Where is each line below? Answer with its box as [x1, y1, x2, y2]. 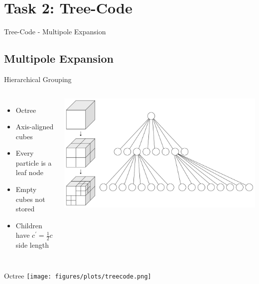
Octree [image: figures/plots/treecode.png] [4, 270, 151, 281]
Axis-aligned [15, 121, 54, 132]
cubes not [15, 193, 45, 204]
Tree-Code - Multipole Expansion [4, 26, 106, 37]
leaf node [15, 167, 44, 178]
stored [15, 203, 35, 214]
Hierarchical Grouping [4, 74, 72, 84]
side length [15, 240, 49, 250]
